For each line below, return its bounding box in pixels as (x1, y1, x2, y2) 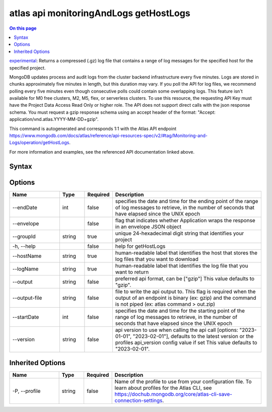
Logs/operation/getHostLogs (9, 140, 70, 146)
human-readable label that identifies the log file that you (115, 262, 248, 269)
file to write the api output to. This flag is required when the (115, 288, 256, 295)
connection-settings (114, 397, 163, 404)
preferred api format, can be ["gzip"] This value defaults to (115, 275, 254, 282)
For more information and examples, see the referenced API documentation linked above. (9, 149, 195, 155)
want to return (115, 268, 149, 276)
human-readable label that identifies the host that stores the (115, 249, 258, 256)
